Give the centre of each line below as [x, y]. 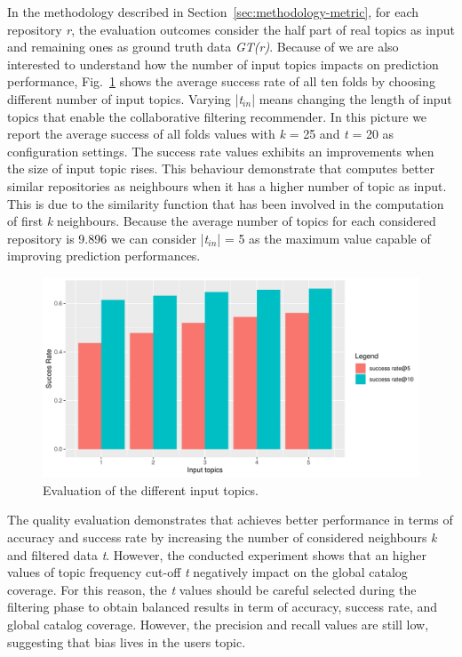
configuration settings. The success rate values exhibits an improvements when [221, 151]
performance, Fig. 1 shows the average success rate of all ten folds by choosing [221, 81]
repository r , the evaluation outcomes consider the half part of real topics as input [231, 29]
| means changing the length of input [352, 98]
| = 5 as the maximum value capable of [324, 238]
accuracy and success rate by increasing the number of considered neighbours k [222, 537]
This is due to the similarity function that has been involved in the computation [226, 203]
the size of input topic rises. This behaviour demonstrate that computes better [221, 168]
